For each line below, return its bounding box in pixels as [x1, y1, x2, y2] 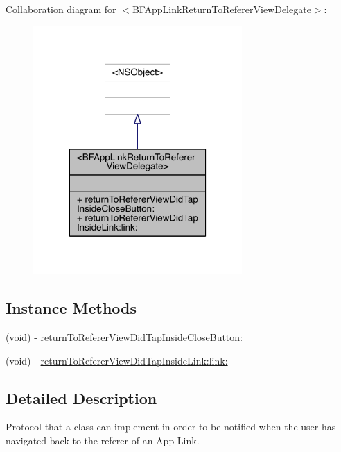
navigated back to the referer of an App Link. [6, 433, 200, 447]
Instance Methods [6, 297, 137, 319]
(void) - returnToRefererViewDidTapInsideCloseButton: [6, 330, 243, 344]
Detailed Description [6, 387, 157, 408]
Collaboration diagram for [6, 2, 116, 16]
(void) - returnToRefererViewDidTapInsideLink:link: [6, 353, 228, 367]
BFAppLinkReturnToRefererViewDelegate [132, 2, 311, 16]
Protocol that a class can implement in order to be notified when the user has [6, 419, 336, 434]
